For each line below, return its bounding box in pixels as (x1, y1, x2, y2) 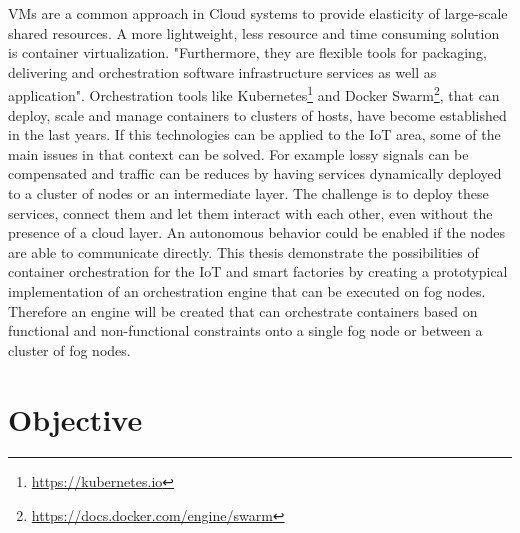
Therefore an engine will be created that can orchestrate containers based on (8, 300, 478, 321)
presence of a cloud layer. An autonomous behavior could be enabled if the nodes (8, 222, 505, 243)
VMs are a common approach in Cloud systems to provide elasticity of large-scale (8, 3, 508, 23)
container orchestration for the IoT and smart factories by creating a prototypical (8, 261, 508, 282)
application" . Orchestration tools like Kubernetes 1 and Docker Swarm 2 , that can (8, 82, 500, 106)
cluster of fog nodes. (8, 339, 131, 360)
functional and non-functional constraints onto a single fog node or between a (8, 320, 483, 341)
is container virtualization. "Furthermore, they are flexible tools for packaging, (8, 42, 487, 63)
